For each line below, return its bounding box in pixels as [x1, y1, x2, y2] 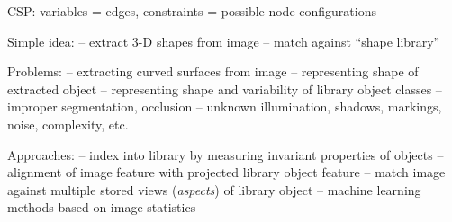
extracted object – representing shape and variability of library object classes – [7, 79, 442, 98]
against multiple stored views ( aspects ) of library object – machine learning [7, 180, 421, 199]
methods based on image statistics [7, 198, 196, 217]
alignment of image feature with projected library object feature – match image [7, 163, 446, 182]
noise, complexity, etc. [7, 114, 129, 133]
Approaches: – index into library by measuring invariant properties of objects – [7, 145, 444, 164]
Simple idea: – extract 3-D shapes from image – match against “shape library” [7, 31, 440, 50]
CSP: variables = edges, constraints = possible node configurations [7, 2, 376, 20]
